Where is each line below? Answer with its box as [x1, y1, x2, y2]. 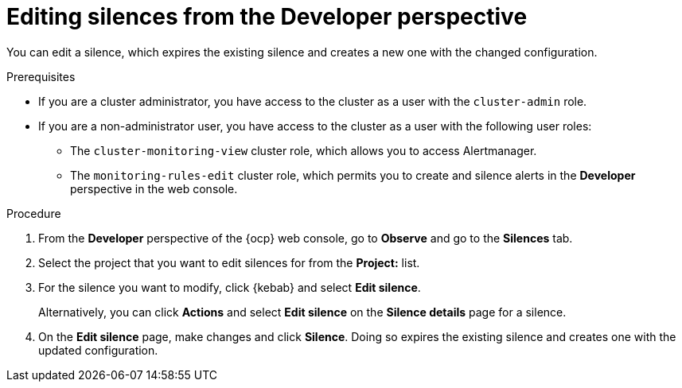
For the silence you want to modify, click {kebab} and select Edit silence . [38, 280, 421, 294]
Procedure [6, 206, 61, 220]
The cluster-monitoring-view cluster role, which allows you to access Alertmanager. [70, 143, 537, 157]
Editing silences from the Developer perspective [6, 3, 528, 30]
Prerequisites [6, 69, 76, 83]
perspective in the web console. [70, 181, 238, 196]
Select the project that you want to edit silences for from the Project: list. [38, 255, 420, 270]
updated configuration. [38, 343, 158, 357]
